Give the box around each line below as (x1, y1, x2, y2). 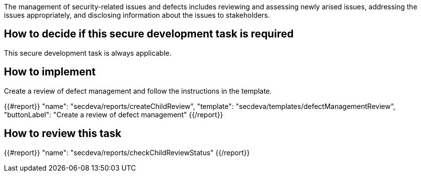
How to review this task (4, 127, 122, 140)
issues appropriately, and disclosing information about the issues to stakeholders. (4, 11, 270, 19)
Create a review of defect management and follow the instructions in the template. (4, 86, 272, 95)
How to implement (4, 66, 96, 78)
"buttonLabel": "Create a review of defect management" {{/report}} (4, 110, 223, 119)
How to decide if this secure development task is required (4, 28, 294, 40)
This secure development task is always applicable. (4, 48, 172, 57)
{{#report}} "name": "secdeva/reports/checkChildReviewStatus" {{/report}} (4, 148, 250, 157)
